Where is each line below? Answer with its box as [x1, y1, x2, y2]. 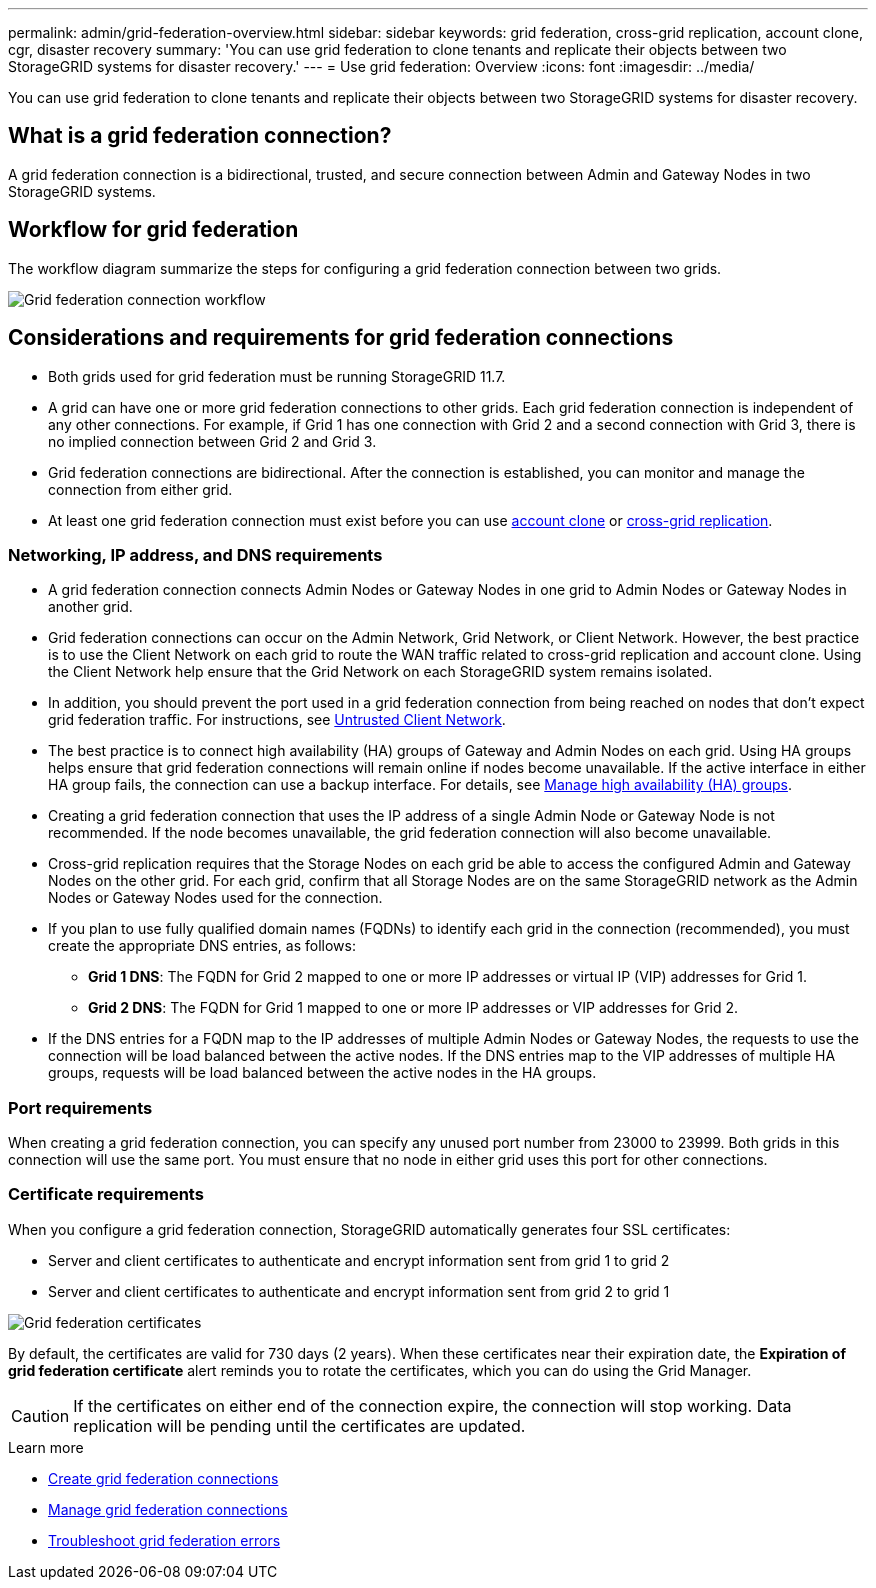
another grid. [48, 598, 133, 616]
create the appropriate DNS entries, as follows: [48, 937, 356, 955]
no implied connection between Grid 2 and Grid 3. [48, 432, 377, 450]
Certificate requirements [8, 1184, 204, 1205]
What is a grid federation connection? [8, 123, 392, 149]
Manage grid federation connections [48, 1500, 288, 1518]
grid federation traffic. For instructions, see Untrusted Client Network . [48, 711, 506, 729]
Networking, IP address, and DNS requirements [8, 544, 383, 565]
